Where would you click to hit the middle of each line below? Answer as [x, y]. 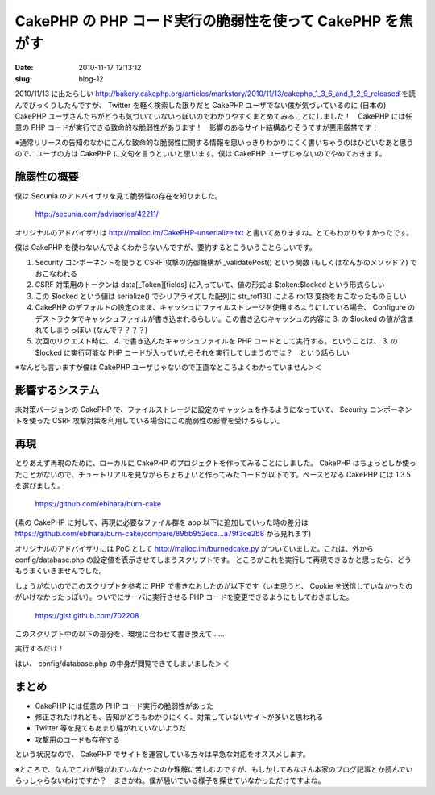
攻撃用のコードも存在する [77, 739]
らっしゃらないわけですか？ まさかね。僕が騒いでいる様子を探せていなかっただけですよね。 [170, 780]
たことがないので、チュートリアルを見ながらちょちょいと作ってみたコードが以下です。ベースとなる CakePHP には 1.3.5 [213, 474]
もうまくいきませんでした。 [60, 571]
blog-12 [91, 79]
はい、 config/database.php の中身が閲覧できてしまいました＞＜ [122, 663]
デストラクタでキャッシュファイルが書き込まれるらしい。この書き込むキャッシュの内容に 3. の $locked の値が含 [221, 318]
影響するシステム [57, 390]
